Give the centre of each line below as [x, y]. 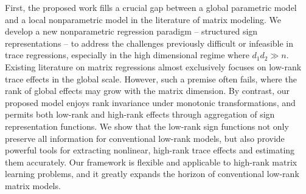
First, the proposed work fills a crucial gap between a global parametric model [151, 7]
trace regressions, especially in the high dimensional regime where [127, 55]
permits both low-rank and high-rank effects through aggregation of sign [140, 114]
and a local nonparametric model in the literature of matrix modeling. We [143, 19]
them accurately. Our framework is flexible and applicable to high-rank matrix [151, 162]
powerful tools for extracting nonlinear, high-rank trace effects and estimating [150, 150]
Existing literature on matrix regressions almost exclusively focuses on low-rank [153, 66]
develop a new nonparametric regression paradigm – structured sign [131, 31]
